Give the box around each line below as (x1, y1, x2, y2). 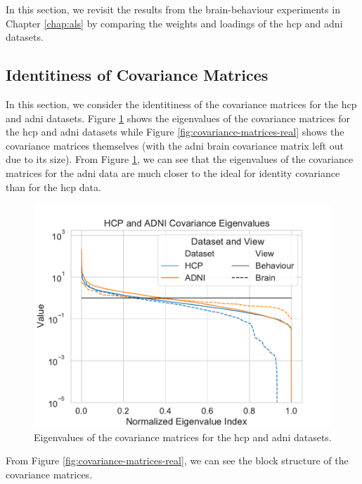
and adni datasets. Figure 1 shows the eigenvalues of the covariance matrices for (6, 110, 351, 125)
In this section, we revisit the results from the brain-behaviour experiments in (6, 2, 340, 16)
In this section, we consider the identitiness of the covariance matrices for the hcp (6, 96, 357, 111)
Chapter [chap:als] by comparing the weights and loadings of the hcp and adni (6, 15, 343, 30)
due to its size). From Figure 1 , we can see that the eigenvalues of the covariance (6, 152, 354, 166)
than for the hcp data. (6, 179, 101, 194)
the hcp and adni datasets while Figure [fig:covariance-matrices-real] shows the (6, 124, 344, 139)
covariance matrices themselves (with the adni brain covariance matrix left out (6, 138, 344, 152)
